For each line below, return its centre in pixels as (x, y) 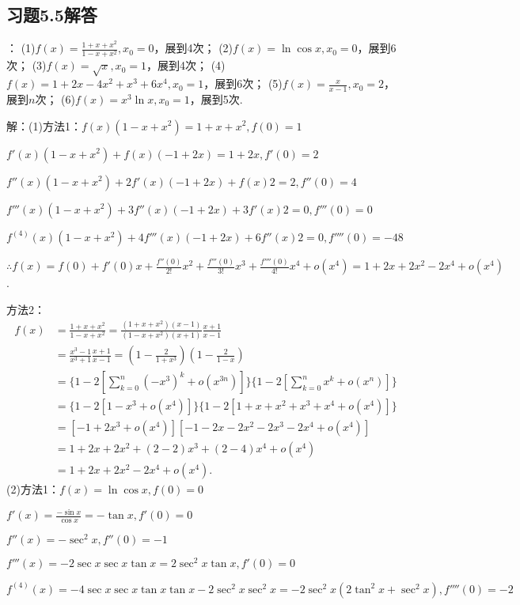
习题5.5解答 (52, 15)
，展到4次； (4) (186, 65)
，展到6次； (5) (243, 83)
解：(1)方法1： (44, 125)
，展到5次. (216, 98)
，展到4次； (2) (194, 48)
